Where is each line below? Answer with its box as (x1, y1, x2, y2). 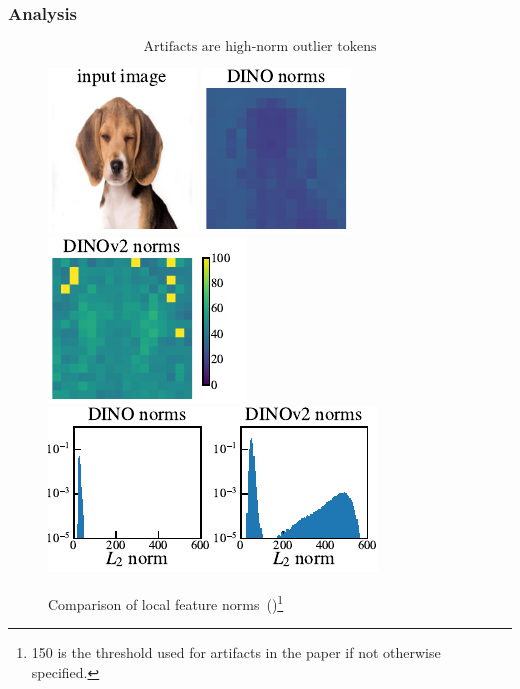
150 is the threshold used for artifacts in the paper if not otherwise (31, 642, 441, 663)
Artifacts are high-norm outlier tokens (143, 40, 377, 55)
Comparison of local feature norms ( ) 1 (48, 591, 284, 614)
